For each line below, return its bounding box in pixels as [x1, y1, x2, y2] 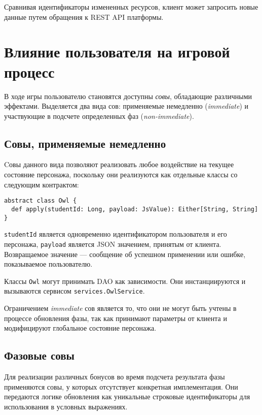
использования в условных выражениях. [4, 401, 128, 411]
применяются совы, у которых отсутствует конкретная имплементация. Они [4, 381, 238, 392]
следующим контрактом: [4, 179, 79, 189]
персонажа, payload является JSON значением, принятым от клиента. [4, 238, 221, 249]
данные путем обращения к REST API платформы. [4, 11, 164, 22]
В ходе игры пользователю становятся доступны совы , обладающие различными [4, 90, 252, 101]
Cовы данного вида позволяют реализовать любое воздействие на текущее [4, 159, 234, 170]
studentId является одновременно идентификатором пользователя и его [4, 229, 227, 239]
